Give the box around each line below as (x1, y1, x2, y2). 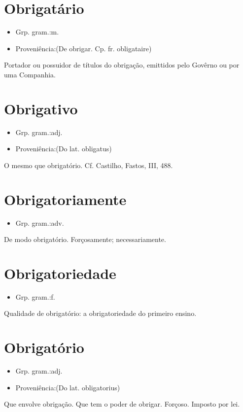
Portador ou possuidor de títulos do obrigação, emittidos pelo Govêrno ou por (4, 60, 240, 70)
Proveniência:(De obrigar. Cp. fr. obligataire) (15, 43, 152, 53)
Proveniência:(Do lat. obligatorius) (15, 382, 120, 392)
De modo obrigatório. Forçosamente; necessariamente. (4, 234, 166, 244)
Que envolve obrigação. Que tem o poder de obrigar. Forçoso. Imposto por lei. (4, 399, 240, 409)
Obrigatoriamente (4, 189, 127, 209)
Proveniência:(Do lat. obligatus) (15, 143, 112, 154)
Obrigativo (4, 98, 78, 118)
